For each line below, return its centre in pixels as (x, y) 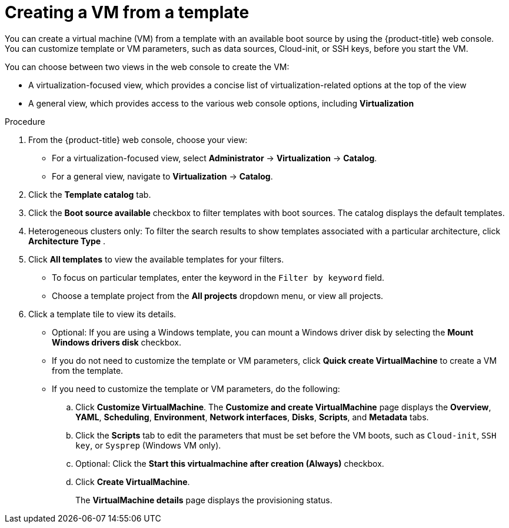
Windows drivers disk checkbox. (117, 342)
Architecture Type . (67, 241)
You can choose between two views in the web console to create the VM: (147, 67)
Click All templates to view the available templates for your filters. (156, 259)
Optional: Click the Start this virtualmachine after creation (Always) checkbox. (230, 463)
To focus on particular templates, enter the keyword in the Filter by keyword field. (218, 277)
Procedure (25, 121)
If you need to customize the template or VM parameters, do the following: (196, 388)
